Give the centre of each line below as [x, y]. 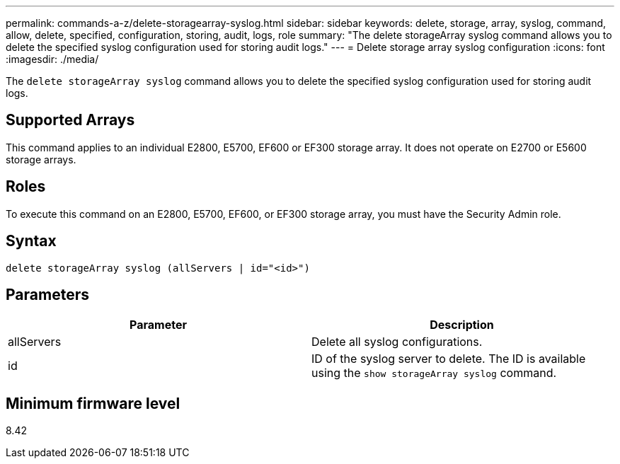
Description [462, 325]
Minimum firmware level [93, 403]
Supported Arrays [70, 120]
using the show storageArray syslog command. [434, 373]
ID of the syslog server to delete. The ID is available [449, 359]
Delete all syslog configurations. [397, 342]
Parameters [47, 294]
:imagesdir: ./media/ [52, 59]
